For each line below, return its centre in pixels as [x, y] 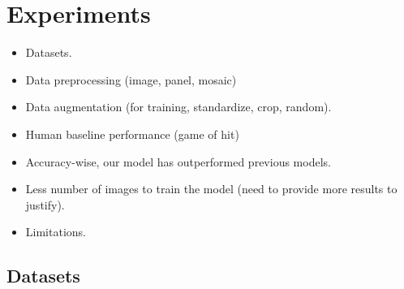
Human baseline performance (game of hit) [132, 134]
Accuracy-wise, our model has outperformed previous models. [178, 161]
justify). [45, 204]
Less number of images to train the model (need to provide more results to [211, 189]
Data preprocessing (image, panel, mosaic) [131, 79]
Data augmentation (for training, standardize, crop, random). [178, 107]
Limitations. [56, 232]
